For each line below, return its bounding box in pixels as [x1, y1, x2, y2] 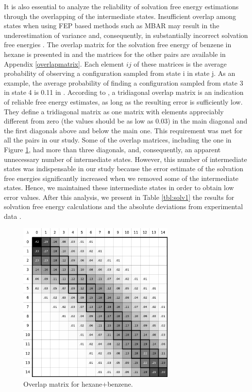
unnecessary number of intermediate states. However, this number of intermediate [4, 154, 247, 164]
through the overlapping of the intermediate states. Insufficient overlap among [4, 11, 236, 21]
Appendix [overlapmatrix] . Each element [4, 58, 124, 69]
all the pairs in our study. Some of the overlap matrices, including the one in [4, 135, 232, 145]
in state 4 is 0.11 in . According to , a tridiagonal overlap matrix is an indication [4, 87, 244, 97]
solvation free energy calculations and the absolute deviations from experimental [4, 201, 243, 212]
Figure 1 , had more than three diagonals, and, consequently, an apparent [4, 144, 221, 154]
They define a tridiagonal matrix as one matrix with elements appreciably [4, 106, 224, 116]
